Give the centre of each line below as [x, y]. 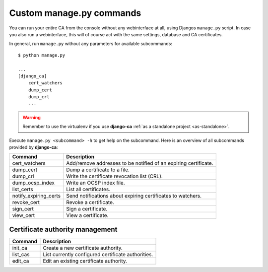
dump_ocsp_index [33, 183]
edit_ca [21, 261]
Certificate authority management [63, 229]
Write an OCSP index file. [96, 183]
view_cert [24, 215]
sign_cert [23, 209]
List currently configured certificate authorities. [98, 254]
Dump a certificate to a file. [98, 170]
